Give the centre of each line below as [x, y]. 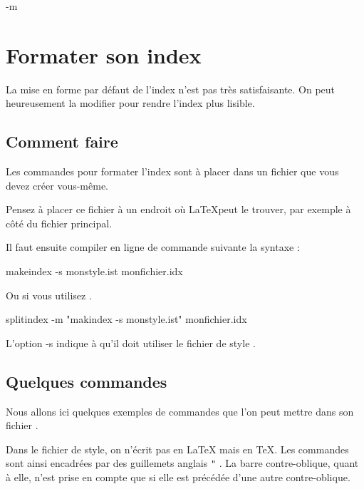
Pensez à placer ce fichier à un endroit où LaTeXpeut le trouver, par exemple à [178, 209]
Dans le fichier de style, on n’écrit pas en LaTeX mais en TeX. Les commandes [177, 449]
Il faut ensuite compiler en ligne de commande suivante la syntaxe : [153, 247]
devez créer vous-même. [57, 185]
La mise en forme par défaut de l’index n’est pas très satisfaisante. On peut [171, 89]
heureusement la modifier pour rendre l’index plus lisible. [130, 103]
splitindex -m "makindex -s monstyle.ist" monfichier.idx [126, 319]
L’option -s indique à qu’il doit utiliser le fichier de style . [131, 343]
